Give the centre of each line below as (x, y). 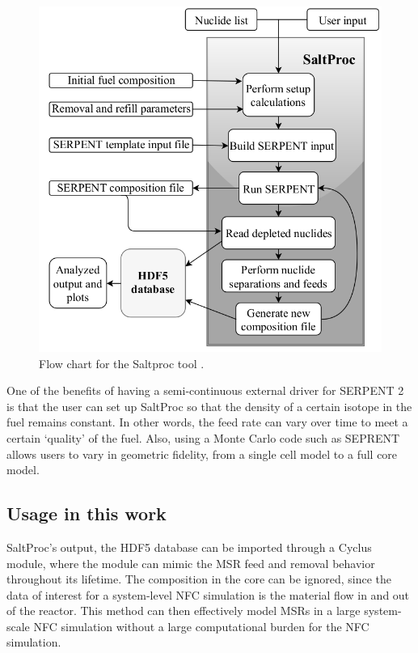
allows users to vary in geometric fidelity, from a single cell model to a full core (202, 454)
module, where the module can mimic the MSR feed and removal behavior (191, 563)
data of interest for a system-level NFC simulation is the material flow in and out (208, 594)
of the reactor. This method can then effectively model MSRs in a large (184, 611)
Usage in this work (87, 513)
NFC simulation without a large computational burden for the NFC (201, 626)
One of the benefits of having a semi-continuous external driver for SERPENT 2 (205, 390)
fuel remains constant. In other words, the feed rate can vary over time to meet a (207, 422)
